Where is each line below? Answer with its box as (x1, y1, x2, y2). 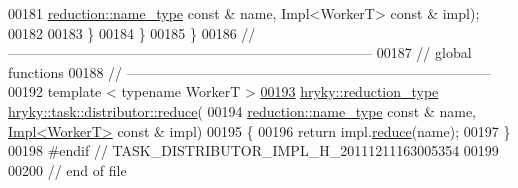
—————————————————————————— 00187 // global (8, 42, 472, 63)
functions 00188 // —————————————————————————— (8, 61, 491, 82)
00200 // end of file (8, 159, 127, 180)
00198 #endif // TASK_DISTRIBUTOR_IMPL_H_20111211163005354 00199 (8, 140, 499, 161)
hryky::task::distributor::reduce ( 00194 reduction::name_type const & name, (8, 100, 476, 121)
